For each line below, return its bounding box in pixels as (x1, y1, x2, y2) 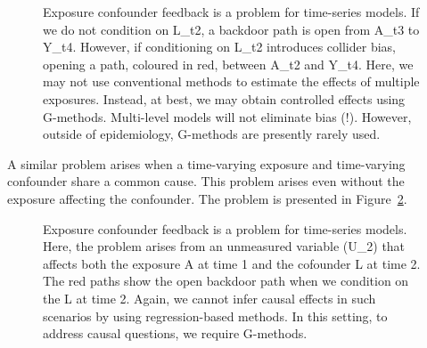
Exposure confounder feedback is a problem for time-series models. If (43, 3, 420, 20)
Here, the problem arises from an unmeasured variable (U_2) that (43, 237, 406, 255)
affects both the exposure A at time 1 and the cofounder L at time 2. (43, 254, 421, 272)
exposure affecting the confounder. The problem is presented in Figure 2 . (7, 189, 407, 207)
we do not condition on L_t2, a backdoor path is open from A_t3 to (43, 20, 420, 38)
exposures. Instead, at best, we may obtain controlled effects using (43, 89, 406, 108)
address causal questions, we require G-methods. (43, 324, 308, 343)
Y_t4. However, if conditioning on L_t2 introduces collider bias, (43, 37, 396, 56)
